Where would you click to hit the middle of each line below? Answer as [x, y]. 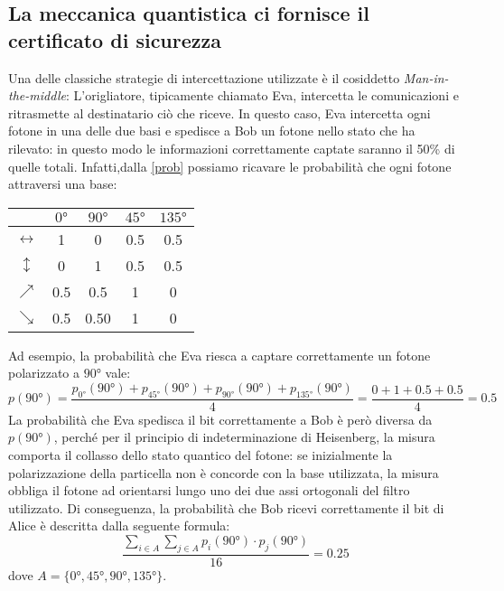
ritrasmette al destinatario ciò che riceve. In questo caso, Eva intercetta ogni [219, 113]
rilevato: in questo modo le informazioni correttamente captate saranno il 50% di [232, 148]
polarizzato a [44, 373]
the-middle [37, 95]
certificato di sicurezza [115, 39]
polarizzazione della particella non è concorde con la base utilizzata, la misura [224, 472]
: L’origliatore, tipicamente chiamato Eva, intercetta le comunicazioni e [262, 95]
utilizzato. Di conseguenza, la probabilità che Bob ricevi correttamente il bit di [226, 507]
